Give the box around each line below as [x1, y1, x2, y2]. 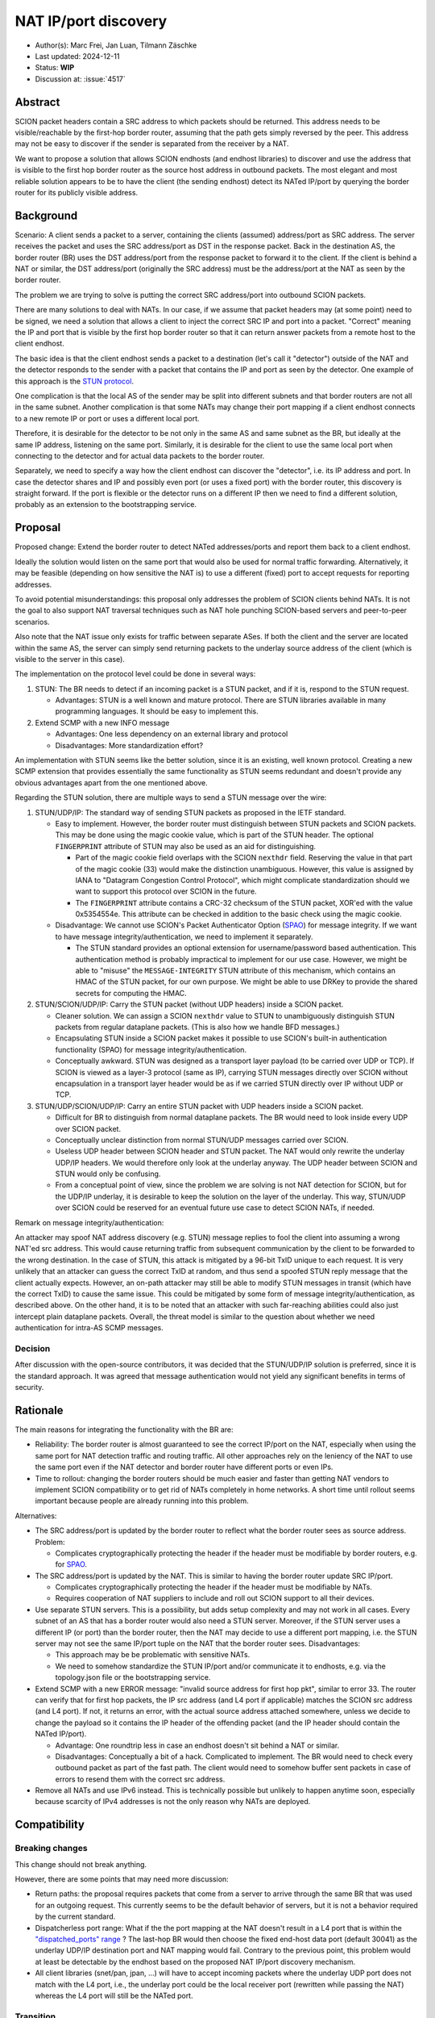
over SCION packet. [55, 1124, 121, 1133]
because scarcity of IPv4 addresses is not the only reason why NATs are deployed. [35, 1797, 311, 1807]
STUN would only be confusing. [55, 1169, 161, 1179]
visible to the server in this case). [14, 654, 125, 664]
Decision [14, 1342, 51, 1354]
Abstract [14, 95, 60, 109]
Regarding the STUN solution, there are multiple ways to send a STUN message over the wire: [14, 793, 327, 802]
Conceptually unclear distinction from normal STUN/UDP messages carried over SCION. [55, 1135, 349, 1145]
